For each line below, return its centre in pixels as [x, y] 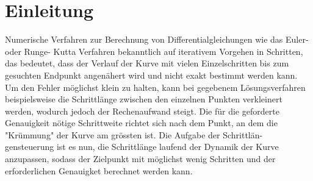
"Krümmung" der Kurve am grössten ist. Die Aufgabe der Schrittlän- [134, 134]
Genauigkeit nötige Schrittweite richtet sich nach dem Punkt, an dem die [141, 123]
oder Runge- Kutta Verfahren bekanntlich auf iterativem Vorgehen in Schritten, [154, 51]
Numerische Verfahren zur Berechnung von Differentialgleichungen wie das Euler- [157, 39]
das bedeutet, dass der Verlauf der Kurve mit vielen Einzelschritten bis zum [147, 63]
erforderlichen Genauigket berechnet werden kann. [99, 170]
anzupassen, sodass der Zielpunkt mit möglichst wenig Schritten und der [140, 159]
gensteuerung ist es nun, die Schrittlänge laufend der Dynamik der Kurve [142, 147]
